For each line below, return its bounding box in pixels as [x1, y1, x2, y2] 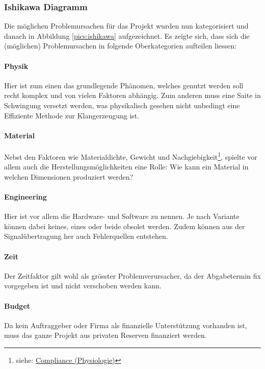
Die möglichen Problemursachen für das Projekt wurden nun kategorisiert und [4, 20, 249, 31]
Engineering [4, 191, 47, 202]
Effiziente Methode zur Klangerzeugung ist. [4, 110, 140, 120]
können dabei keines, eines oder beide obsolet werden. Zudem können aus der [4, 220, 245, 231]
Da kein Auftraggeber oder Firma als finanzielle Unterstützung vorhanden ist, [4, 319, 247, 330]
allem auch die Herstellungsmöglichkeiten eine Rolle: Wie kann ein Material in [4, 161, 249, 172]
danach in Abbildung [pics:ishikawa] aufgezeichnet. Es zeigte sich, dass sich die [4, 30, 250, 41]
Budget [4, 300, 31, 311]
